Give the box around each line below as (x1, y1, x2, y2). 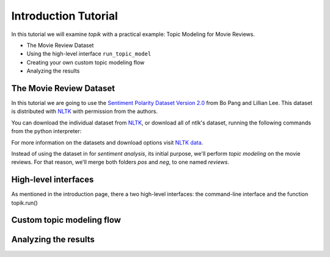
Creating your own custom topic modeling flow (26, 59, 145, 66)
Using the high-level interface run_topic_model (26, 50, 152, 57)
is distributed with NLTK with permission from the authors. (11, 107, 158, 115)
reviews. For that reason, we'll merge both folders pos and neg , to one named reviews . (11, 159, 229, 166)
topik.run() (11, 199, 38, 206)
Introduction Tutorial (11, 9, 119, 23)
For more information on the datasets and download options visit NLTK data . (11, 139, 204, 146)
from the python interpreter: (11, 128, 82, 135)
